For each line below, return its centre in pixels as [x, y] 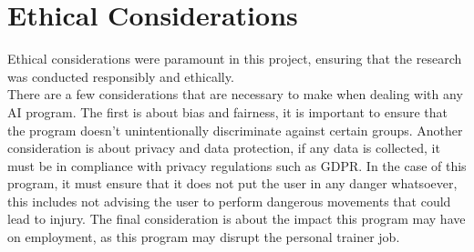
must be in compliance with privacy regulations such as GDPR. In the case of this [237, 165]
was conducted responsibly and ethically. [121, 76]
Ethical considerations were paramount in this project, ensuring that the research [235, 59]
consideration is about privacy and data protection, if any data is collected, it [224, 148]
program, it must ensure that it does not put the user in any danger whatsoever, [232, 183]
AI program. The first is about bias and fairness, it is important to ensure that [228, 111]
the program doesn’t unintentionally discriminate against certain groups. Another [235, 130]
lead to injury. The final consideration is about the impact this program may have [237, 219]
